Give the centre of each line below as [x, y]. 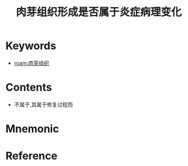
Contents [29, 87]
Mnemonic [33, 129]
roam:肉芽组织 [32, 63]
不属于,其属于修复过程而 [43, 104]
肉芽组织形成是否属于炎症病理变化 [98, 12]
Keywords [31, 46]
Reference [31, 156]
